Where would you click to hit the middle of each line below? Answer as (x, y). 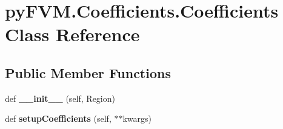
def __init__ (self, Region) (60, 98)
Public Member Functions (88, 72)
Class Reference (72, 34)
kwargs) (137, 118)
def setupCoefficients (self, (58, 118)
